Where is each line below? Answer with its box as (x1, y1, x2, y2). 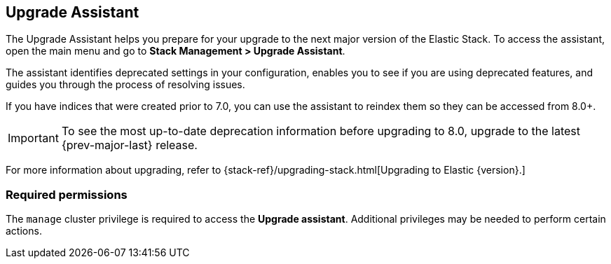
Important (8, 131, 59, 146)
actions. (6, 225, 42, 237)
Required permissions (6, 187, 128, 202)
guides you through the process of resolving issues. (6, 78, 245, 91)
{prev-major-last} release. (61, 138, 198, 153)
